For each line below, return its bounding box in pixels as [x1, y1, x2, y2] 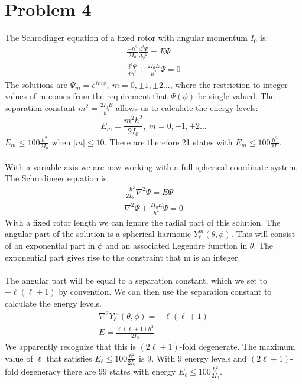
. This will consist [230, 227, 295, 240]
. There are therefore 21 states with [104, 135, 233, 148]
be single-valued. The [197, 90, 275, 102]
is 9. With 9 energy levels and [139, 352, 247, 364]
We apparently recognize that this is [5, 340, 136, 353]
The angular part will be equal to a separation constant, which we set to [5, 274, 268, 286]
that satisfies [46, 352, 92, 364]
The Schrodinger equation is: [5, 172, 109, 184]
